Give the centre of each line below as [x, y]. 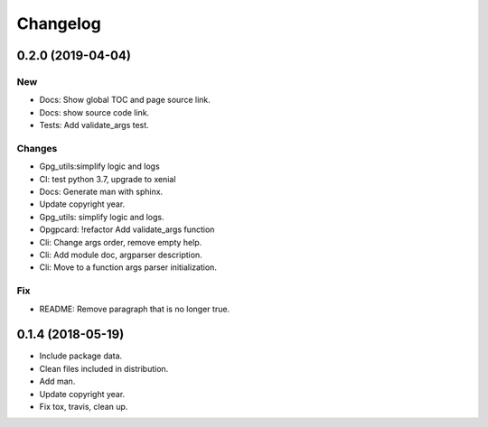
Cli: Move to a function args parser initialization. [128, 267]
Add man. [57, 381]
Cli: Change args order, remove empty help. [121, 242]
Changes [37, 148]
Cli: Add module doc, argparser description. [121, 255]
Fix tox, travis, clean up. [84, 406]
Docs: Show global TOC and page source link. [125, 100]
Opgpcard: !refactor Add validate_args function [127, 229]
